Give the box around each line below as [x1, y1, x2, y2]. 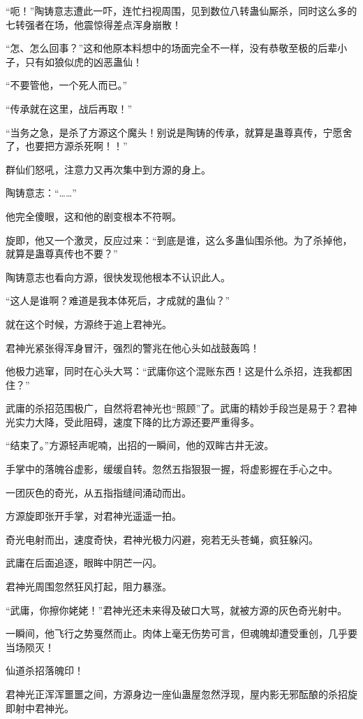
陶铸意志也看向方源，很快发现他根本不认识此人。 [6, 269, 230, 284]
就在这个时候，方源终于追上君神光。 [6, 316, 172, 331]
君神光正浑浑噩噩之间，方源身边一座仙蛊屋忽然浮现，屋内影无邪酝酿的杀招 [6, 687, 348, 701]
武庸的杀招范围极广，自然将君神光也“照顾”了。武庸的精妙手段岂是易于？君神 [6, 401, 357, 415]
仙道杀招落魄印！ [6, 663, 84, 678]
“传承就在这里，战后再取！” [6, 101, 133, 115]
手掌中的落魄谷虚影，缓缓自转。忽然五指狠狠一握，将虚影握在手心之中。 [6, 462, 338, 476]
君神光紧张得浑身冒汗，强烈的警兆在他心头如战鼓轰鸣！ [6, 340, 260, 355]
